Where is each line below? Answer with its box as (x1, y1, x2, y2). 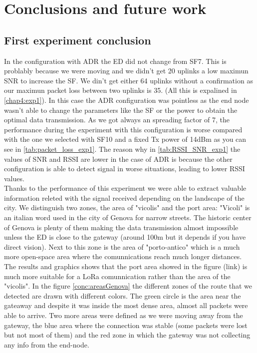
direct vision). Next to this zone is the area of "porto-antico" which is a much (4, 241, 240, 252)
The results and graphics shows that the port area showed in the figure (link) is (4, 261, 248, 272)
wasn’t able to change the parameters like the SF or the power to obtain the (4, 104, 238, 115)
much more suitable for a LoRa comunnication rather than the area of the (4, 271, 231, 281)
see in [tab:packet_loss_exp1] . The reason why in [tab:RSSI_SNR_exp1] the (4, 143, 241, 154)
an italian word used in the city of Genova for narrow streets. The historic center (4, 212, 252, 223)
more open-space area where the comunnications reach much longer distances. (4, 251, 242, 262)
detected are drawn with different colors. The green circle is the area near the (4, 290, 241, 301)
